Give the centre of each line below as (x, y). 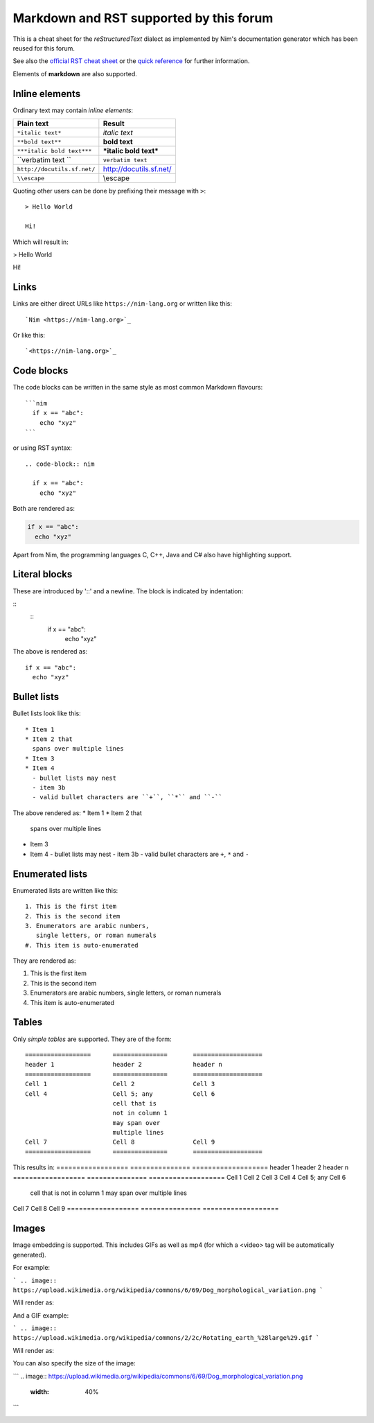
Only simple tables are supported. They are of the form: (92, 1039)
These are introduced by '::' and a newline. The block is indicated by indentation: (128, 591)
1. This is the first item (71, 907)
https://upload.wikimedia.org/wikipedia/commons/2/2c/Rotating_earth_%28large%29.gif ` (166, 1338)
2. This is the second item (73, 916)
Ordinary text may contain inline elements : (73, 110)
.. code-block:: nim (60, 464)
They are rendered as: (44, 961)
